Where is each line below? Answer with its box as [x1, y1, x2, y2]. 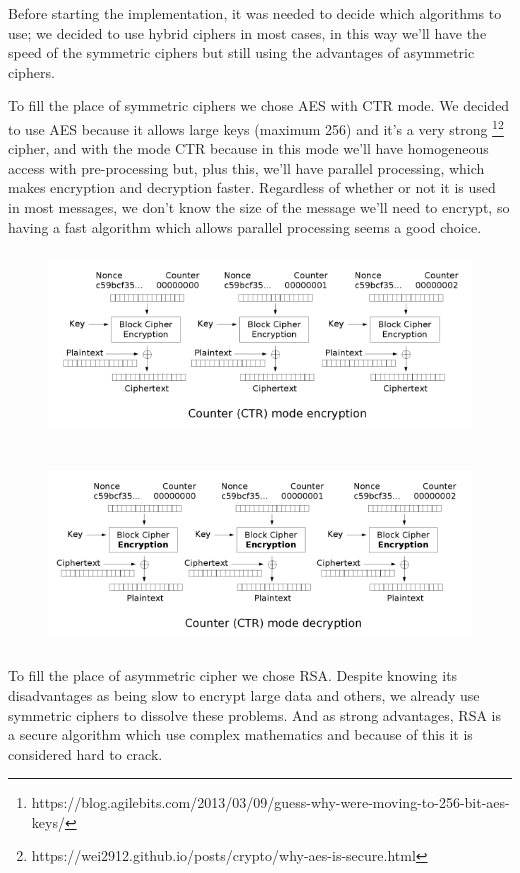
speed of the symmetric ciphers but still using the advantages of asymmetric [8, 42, 475, 63]
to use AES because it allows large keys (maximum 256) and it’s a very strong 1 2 [8, 115, 504, 139]
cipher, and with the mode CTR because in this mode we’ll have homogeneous [8, 138, 489, 159]
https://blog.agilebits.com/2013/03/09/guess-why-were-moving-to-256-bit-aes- [31, 792, 510, 813]
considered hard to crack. [8, 743, 163, 764]
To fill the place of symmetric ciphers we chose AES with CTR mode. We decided [8, 95, 510, 116]
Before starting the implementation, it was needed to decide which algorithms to [8, 3, 502, 23]
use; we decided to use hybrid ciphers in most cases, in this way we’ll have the [8, 22, 487, 43]
